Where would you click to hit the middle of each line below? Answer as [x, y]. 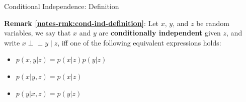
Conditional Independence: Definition [62, 6]
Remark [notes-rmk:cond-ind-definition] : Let [81, 23]
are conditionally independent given [160, 33]
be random [213, 23]
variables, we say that [37, 33]
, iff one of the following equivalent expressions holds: [139, 42]
